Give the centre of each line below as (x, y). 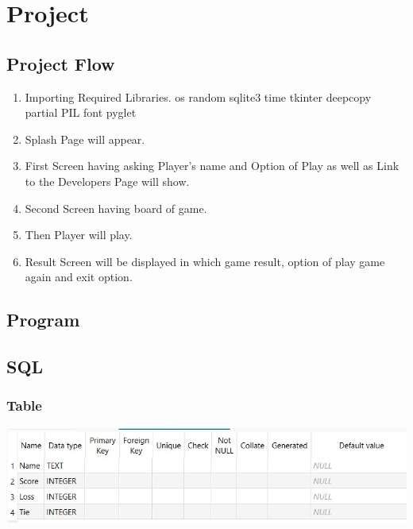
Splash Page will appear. (85, 139)
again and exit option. (79, 277)
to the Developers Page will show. (107, 181)
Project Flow (61, 63)
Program (43, 320)
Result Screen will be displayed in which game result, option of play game (205, 261)
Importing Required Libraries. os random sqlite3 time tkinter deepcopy (198, 97)
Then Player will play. (79, 235)
